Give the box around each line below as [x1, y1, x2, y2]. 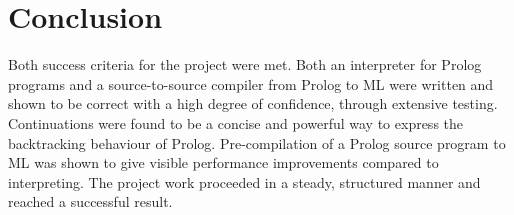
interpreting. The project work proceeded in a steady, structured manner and [8, 171, 481, 192]
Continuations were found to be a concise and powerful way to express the [8, 112, 464, 133]
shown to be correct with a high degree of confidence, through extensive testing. [8, 93, 498, 114]
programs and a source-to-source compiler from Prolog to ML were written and [8, 73, 494, 94]
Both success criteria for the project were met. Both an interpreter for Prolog [8, 54, 482, 75]
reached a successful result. [8, 191, 173, 212]
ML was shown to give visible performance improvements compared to [8, 152, 439, 173]
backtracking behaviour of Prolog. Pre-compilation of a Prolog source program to [8, 132, 506, 153]
